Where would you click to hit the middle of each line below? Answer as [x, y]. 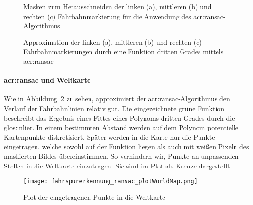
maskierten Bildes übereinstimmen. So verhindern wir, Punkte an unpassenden [121, 156]
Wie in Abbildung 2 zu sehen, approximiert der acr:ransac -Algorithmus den [117, 99]
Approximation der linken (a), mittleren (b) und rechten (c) [113, 42]
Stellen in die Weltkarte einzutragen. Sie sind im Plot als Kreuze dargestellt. [118, 165]
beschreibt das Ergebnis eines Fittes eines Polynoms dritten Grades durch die [119, 118]
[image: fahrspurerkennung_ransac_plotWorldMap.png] [110, 181]
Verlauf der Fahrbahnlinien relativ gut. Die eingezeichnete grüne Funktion [114, 108]
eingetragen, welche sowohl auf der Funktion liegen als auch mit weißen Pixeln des [126, 146]
